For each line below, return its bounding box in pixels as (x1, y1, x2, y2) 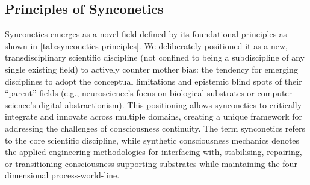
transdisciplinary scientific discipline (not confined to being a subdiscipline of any (5, 51, 305, 64)
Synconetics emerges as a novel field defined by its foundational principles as (5, 28, 287, 40)
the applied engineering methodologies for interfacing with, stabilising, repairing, (5, 145, 302, 158)
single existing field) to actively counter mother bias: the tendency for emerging (5, 62, 298, 75)
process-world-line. (51, 169, 120, 181)
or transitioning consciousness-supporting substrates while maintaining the (5, 157, 280, 169)
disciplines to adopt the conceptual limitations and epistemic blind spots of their (5, 74, 302, 87)
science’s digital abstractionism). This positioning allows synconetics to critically (5, 98, 302, 111)
